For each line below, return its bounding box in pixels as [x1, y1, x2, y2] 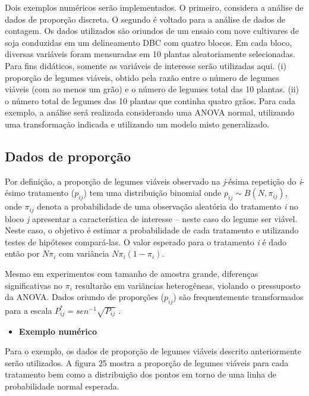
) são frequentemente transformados [173, 291, 304, 303]
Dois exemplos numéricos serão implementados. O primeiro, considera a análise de [5, 1, 304, 13]
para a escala [5, 304, 52, 316]
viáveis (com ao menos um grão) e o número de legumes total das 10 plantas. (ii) [5, 83, 299, 95]
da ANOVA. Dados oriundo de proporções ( [5, 291, 165, 303]
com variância [59, 247, 109, 260]
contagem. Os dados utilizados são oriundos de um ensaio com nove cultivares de [5, 24, 299, 37]
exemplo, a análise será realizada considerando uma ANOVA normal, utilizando [5, 106, 295, 119]
